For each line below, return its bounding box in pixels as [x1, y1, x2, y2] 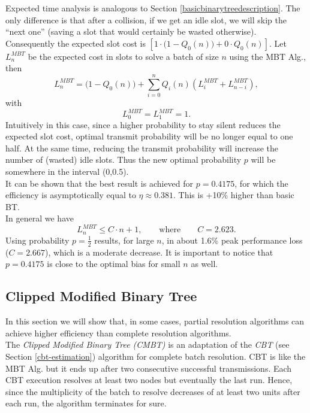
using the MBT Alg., [229, 50, 306, 62]
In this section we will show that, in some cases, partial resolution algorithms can [5, 315, 305, 327]
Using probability [5, 233, 70, 246]
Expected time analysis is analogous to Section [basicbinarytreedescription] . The [5, 2, 300, 14]
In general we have [5, 212, 74, 224]
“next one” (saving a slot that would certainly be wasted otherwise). [5, 25, 257, 38]
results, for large [94, 233, 154, 246]
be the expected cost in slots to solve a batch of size [28, 50, 219, 62]
